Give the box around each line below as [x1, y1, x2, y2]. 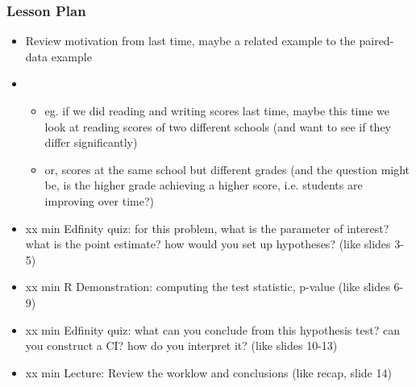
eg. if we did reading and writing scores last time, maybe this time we [44, 102, 389, 119]
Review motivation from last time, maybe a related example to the [25, 32, 356, 49]
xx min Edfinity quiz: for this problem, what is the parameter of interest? [25, 219, 389, 236]
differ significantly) [44, 134, 138, 151]
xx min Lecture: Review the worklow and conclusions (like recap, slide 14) [25, 364, 392, 381]
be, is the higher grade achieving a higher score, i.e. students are [44, 177, 363, 193]
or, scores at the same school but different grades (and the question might [44, 160, 410, 177]
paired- [359, 32, 394, 49]
